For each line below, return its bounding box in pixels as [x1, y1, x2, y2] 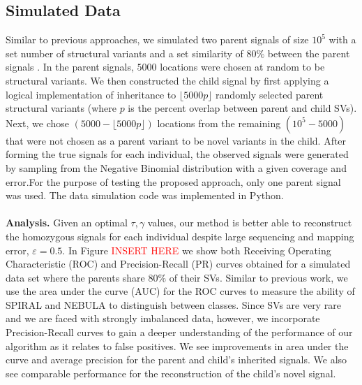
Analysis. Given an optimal [6, 215, 128, 230]
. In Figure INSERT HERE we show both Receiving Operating [62, 242, 331, 257]
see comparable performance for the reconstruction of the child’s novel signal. [6, 365, 336, 380]
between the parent [267, 45, 350, 60]
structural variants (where [6, 101, 116, 115]
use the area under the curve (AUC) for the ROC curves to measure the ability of [6, 284, 355, 298]
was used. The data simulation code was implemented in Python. [6, 188, 284, 203]
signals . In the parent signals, [6, 59, 134, 74]
